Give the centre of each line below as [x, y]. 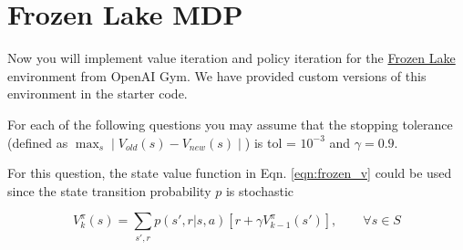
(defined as [38, 142]
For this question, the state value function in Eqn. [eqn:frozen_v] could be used [230, 173]
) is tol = [270, 142]
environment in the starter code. [98, 94]
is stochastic [260, 190]
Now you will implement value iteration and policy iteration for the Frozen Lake [231, 58]
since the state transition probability [109, 190]
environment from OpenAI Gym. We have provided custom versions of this [217, 75]
